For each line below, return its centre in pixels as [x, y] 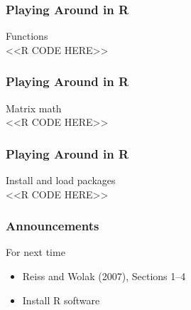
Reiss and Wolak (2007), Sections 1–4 [104, 276]
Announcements [53, 226]
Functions [27, 36]
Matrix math [34, 108]
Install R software [61, 300]
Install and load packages [61, 180]
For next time [36, 252]
